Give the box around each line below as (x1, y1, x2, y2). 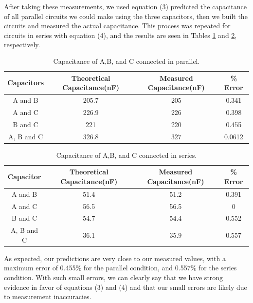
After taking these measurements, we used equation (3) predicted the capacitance (4, 1, 247, 11)
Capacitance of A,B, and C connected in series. (56, 150, 197, 160)
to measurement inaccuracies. (4, 291, 91, 302)
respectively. (4, 39, 40, 50)
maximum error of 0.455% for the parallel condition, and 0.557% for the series (4, 263, 237, 273)
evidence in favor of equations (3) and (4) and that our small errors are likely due (4, 282, 247, 292)
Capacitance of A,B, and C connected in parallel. (53, 56, 200, 66)
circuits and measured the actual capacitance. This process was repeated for (4, 20, 231, 31)
